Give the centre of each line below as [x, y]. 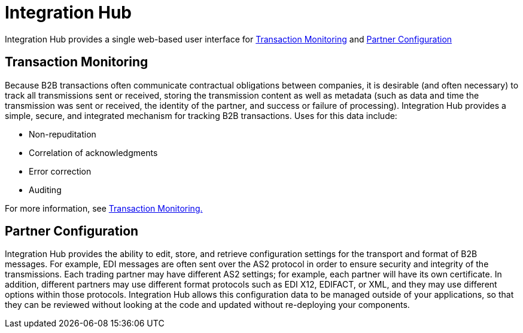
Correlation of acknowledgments [93, 152]
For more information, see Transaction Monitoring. [104, 208]
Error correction [60, 171]
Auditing [45, 190]
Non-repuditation [63, 134]
